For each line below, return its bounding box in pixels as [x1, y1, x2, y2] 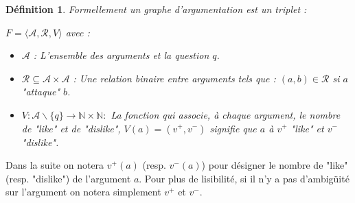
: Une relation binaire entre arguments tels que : [73, 71, 276, 85]
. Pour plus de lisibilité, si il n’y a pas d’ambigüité [139, 171, 350, 185]
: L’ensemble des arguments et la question [33, 48, 209, 62]
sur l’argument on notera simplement [5, 184, 161, 199]
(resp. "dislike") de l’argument [5, 171, 131, 185]
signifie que [209, 121, 257, 135]
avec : [65, 25, 90, 39]
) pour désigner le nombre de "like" [201, 158, 348, 172]
